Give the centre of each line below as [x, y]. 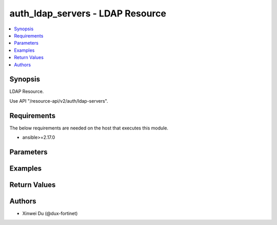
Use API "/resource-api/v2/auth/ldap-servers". [59, 101]
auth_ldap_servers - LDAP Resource [88, 13]
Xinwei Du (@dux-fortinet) [50, 214]
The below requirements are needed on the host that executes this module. [89, 128]
